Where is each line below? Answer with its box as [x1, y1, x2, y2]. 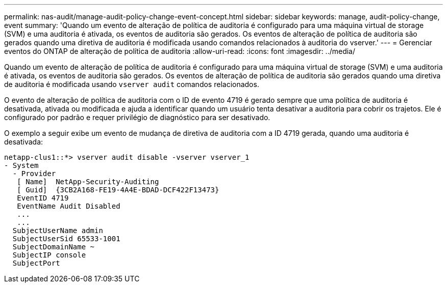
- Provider [12, 169, 56, 178]
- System [4, 161, 39, 169]
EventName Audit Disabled [17, 202, 120, 210]
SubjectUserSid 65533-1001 [12, 235, 120, 243]
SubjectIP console [12, 251, 86, 259]
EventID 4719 [17, 194, 69, 202]
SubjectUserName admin [12, 226, 103, 235]
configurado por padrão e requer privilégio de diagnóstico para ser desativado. [4, 113, 270, 122]
